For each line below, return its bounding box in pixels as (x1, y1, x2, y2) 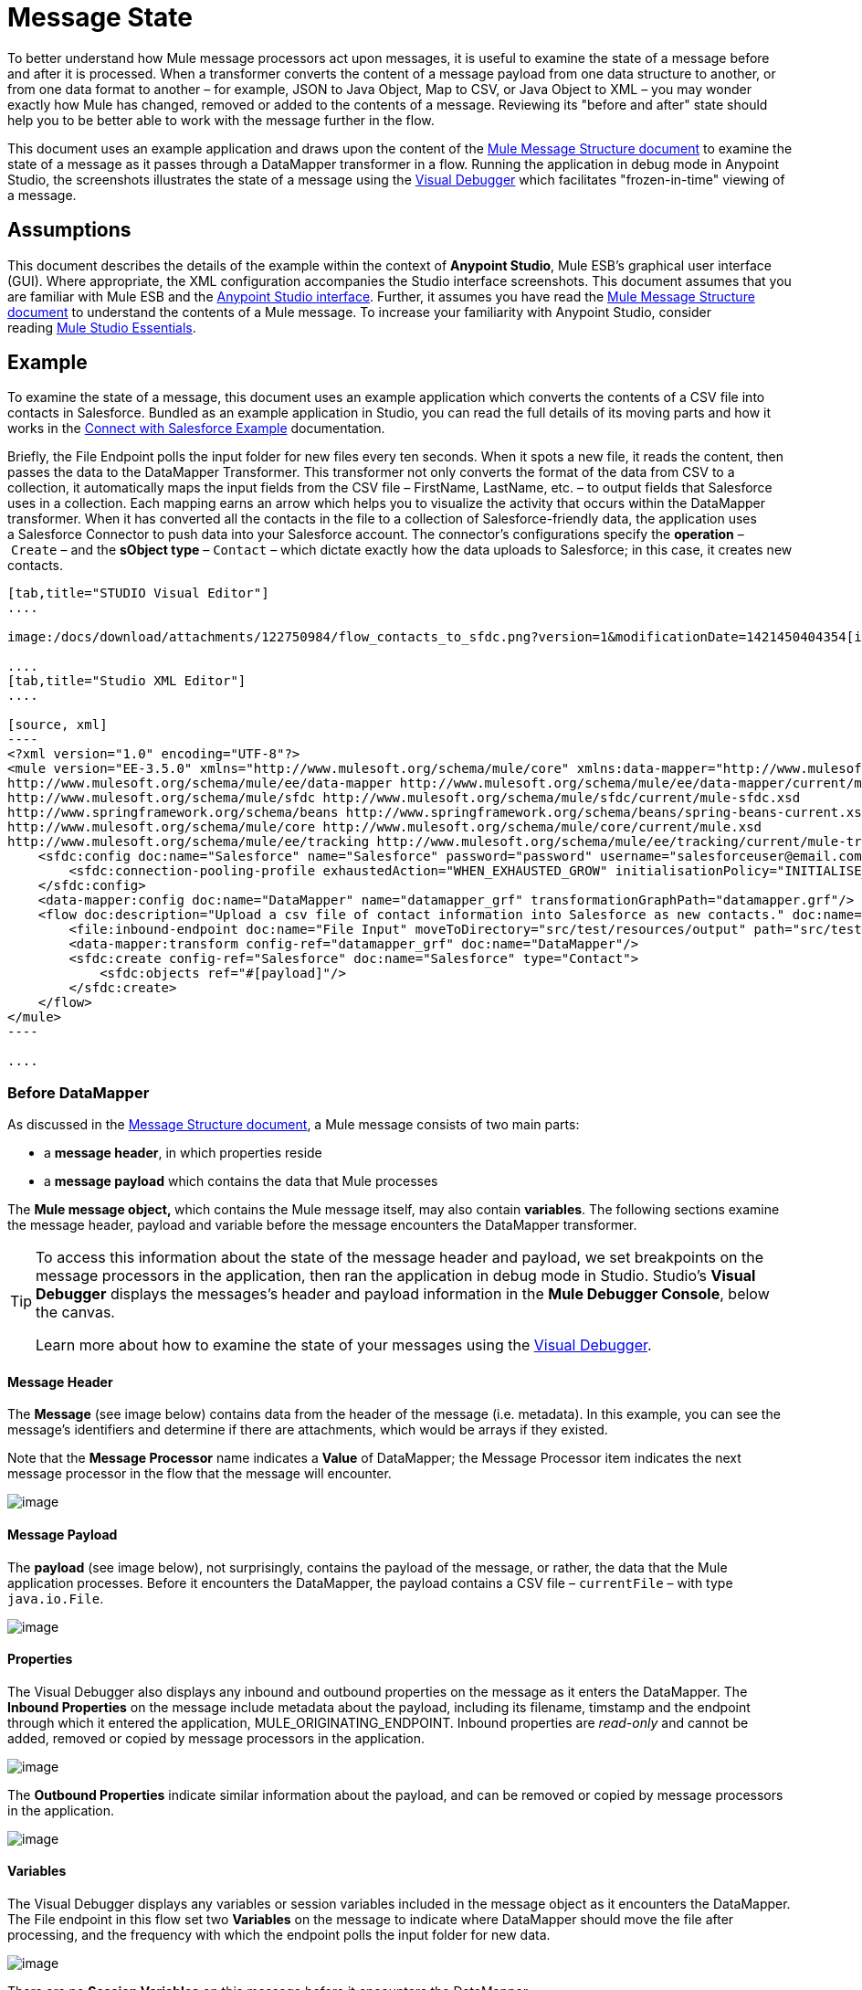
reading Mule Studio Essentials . (7, 319, 196, 335)
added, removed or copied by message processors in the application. (7, 1730, 425, 1746)
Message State (7, 2, 194, 33)
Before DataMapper (7, 1083, 150, 1102)
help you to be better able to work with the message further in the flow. (7, 111, 435, 128)
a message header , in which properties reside (44, 1145, 322, 1161)
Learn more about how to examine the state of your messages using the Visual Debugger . (36, 1336, 652, 1355)
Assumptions (7, 218, 131, 242)
